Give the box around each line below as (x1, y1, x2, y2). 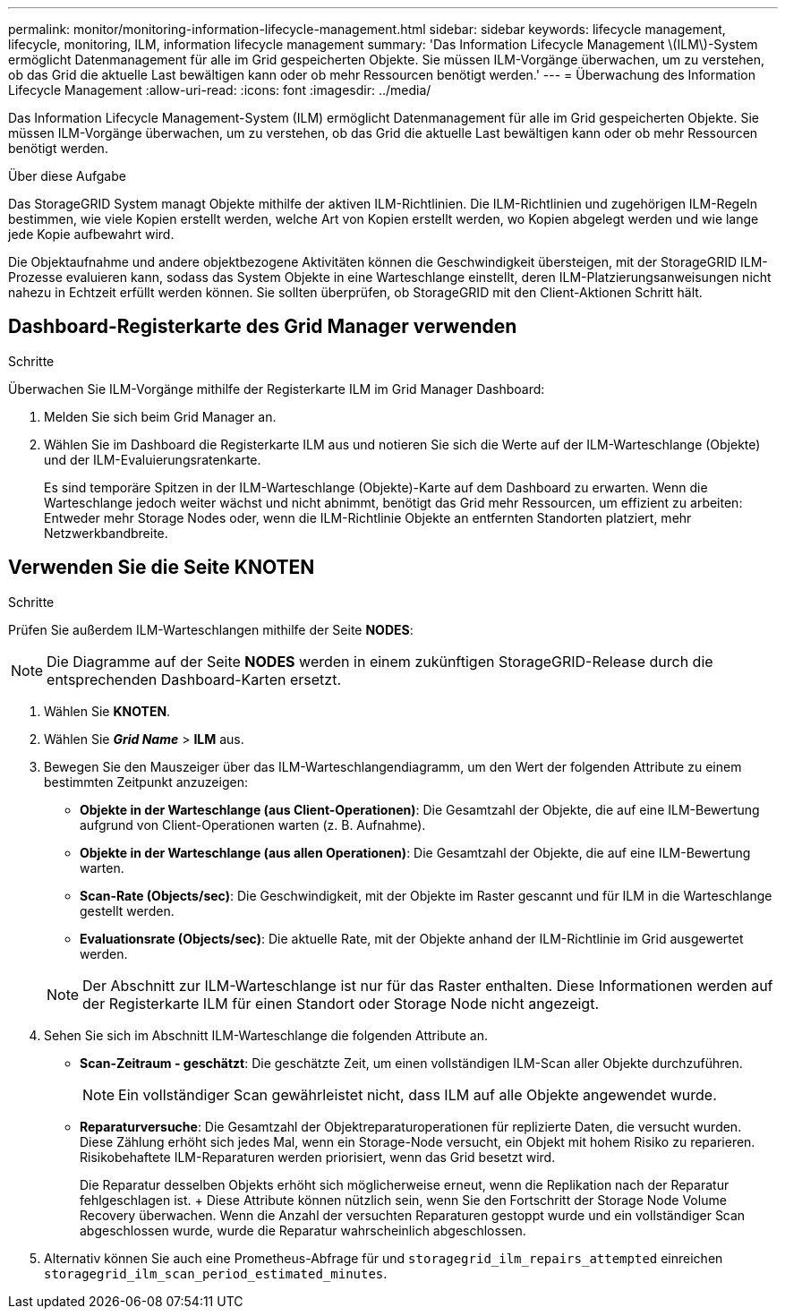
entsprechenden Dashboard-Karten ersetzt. (47, 670, 341, 688)
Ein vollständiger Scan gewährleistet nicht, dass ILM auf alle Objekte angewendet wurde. (118, 1085, 717, 1104)
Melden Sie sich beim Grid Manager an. (44, 408, 277, 424)
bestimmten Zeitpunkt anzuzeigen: (44, 773, 248, 790)
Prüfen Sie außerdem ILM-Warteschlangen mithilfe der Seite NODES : (8, 621, 414, 637)
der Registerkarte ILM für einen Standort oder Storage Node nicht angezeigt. (82, 994, 599, 1013)
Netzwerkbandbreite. (44, 525, 168, 541)
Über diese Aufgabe (8, 168, 126, 184)
